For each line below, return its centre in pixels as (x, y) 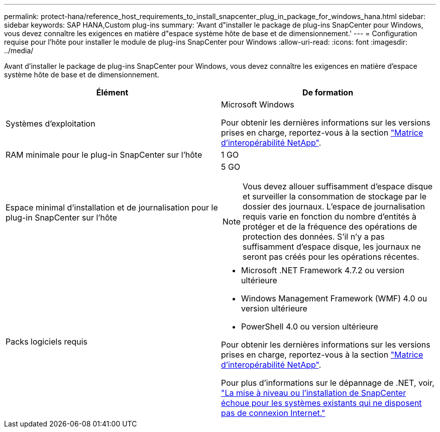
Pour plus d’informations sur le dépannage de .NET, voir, (328, 383)
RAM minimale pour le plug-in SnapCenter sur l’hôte (104, 155)
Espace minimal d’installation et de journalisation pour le (112, 207)
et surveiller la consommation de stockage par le (335, 196)
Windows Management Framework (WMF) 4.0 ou (334, 298)
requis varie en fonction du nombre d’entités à (329, 217)
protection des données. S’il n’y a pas (314, 237)
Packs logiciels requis (47, 342)
